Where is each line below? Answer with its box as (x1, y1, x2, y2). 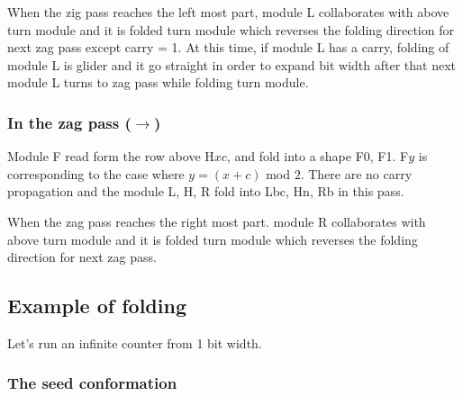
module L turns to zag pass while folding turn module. (7, 73, 309, 92)
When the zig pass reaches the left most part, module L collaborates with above (7, 3, 449, 21)
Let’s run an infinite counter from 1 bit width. (7, 333, 262, 352)
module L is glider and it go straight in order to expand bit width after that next (7, 55, 456, 74)
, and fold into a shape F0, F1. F (226, 147, 409, 166)
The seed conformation (7, 372, 177, 394)
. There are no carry (300, 164, 413, 183)
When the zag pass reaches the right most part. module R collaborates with (7, 211, 426, 230)
